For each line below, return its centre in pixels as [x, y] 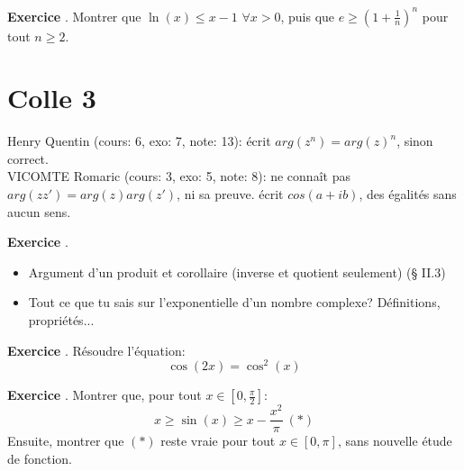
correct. [28, 158]
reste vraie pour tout [218, 441]
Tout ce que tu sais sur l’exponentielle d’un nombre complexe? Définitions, [234, 302]
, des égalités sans [408, 194]
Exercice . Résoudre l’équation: [96, 350]
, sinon [415, 141]
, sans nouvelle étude [395, 441]
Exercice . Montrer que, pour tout [105, 395]
